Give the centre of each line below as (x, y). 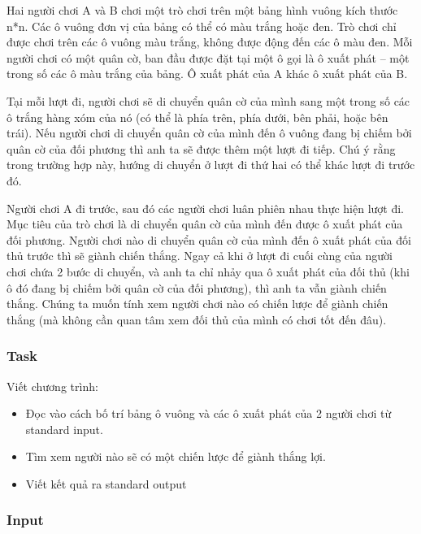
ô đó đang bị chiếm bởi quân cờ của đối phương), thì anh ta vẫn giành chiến (197, 287)
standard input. (64, 429)
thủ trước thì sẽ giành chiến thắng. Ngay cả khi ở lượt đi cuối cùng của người (200, 256)
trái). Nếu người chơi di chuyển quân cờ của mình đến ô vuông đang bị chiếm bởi (209, 133)
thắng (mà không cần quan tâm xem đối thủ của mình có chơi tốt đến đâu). (197, 319)
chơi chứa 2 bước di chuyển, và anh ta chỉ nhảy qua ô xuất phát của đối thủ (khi (208, 271)
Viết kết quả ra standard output (106, 483)
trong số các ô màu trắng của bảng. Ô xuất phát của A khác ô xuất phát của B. (207, 74)
